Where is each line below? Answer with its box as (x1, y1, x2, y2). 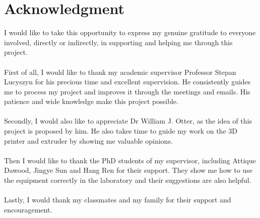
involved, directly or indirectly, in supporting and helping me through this (4, 37, 233, 47)
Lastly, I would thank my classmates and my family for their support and (4, 194, 231, 205)
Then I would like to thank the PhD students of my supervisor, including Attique (4, 155, 256, 165)
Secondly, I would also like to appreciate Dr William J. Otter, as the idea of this (4, 116, 252, 126)
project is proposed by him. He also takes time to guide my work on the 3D (4, 126, 237, 136)
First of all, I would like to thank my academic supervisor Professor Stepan (4, 66, 236, 77)
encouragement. (4, 204, 52, 214)
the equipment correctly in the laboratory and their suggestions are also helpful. (4, 175, 251, 185)
